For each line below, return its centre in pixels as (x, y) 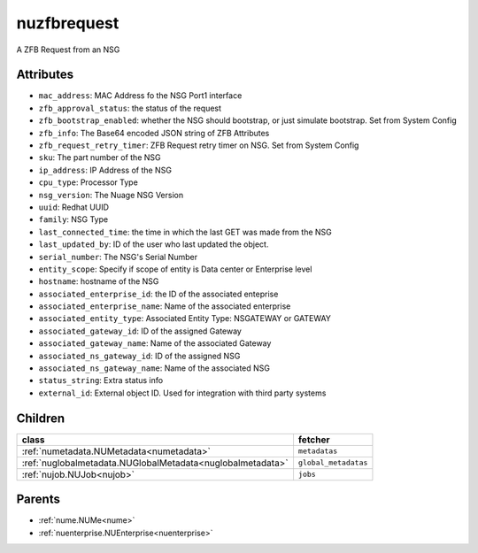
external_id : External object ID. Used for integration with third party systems (182, 393)
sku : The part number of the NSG (100, 157)
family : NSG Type (73, 219)
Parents (39, 499)
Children (41, 418)
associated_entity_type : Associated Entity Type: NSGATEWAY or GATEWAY (185, 319)
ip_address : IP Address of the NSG (105, 170)
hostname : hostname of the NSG (99, 281)
